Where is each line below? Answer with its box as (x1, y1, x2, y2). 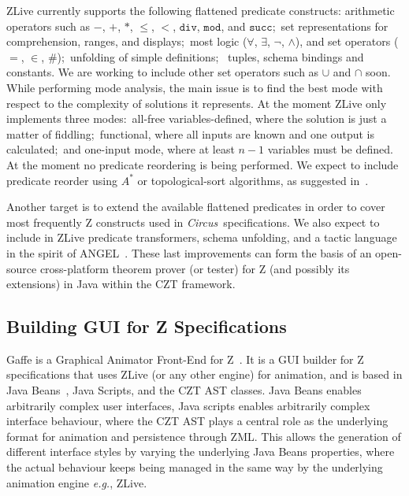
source (6, 260, 37, 276)
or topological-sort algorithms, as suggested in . (137, 172, 369, 188)
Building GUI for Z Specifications (6, 314, 287, 339)
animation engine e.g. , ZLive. (6, 474, 147, 490)
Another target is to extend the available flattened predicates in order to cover (6, 198, 385, 215)
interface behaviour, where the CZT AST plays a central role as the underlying (6, 413, 389, 429)
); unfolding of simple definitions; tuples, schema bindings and (57, 48, 364, 65)
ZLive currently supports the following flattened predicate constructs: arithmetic (6, 2, 395, 18)
